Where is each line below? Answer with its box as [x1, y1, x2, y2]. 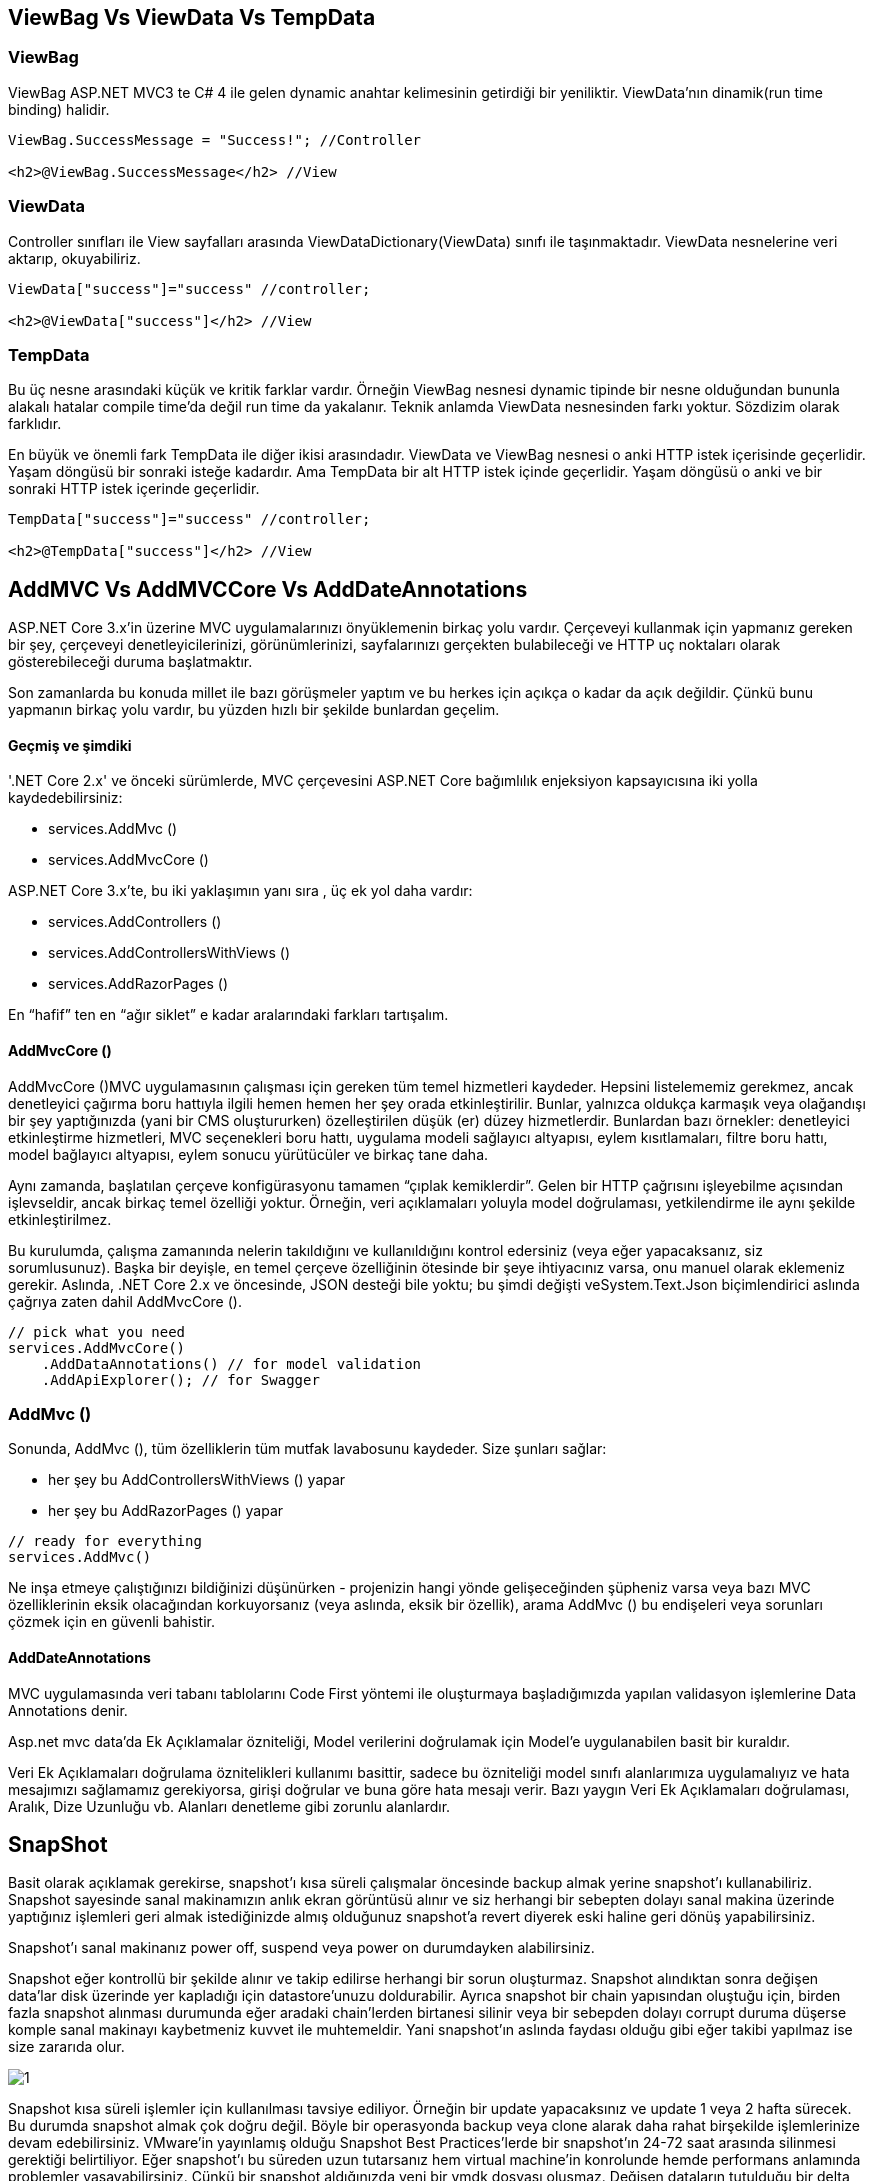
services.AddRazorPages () [48, 975, 228, 993]
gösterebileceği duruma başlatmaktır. [8, 653, 253, 671]
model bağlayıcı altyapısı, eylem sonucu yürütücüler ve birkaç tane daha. [8, 1145, 489, 1163]
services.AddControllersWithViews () [48, 944, 291, 962]
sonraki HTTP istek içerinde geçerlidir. [8, 480, 260, 498]
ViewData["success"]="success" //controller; [8, 280, 371, 297]
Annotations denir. [8, 1701, 128, 1719]
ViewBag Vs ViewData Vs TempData [8, 5, 376, 30]
